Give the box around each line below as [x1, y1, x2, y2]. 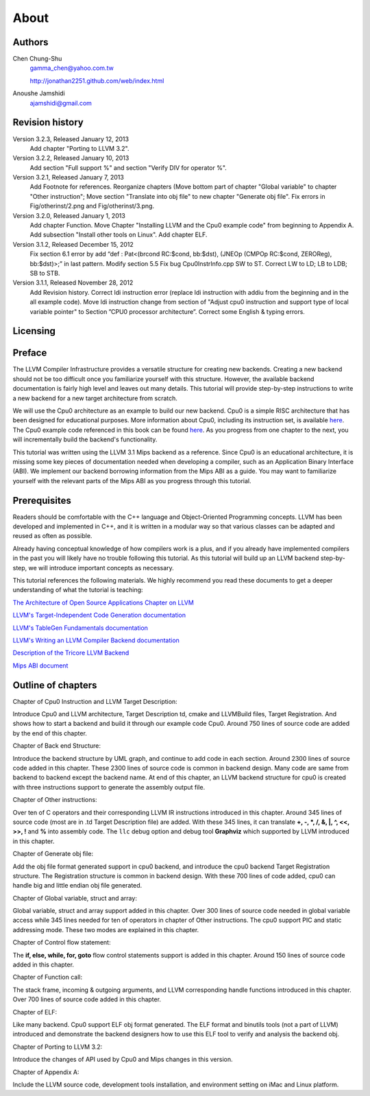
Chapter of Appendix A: [12, 1068, 79, 1076]
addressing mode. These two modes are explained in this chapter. [12, 925, 199, 934]
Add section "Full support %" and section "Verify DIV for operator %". [29, 163, 227, 171]
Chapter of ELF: [12, 1008, 58, 1016]
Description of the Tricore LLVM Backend [12, 648, 129, 657]
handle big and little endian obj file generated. [12, 881, 143, 890]
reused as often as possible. [12, 532, 92, 540]
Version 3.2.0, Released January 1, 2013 [12, 211, 126, 219]
